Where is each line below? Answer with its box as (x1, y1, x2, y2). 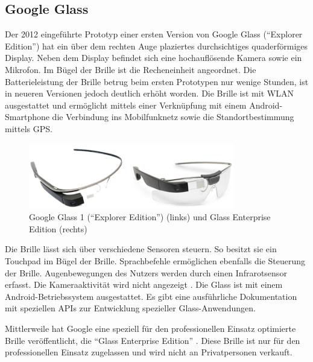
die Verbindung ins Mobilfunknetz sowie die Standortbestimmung (52, 110, 294, 123)
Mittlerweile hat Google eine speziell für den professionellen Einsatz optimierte (5, 322, 296, 334)
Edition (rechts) (29, 222, 87, 235)
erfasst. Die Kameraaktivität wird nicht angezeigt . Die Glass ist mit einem (5, 278, 283, 291)
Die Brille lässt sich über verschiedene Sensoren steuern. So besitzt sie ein (5, 243, 277, 255)
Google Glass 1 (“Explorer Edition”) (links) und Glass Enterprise (29, 211, 271, 223)
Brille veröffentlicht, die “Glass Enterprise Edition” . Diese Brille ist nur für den (5, 334, 300, 346)
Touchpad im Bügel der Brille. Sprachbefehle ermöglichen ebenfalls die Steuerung (5, 255, 306, 267)
